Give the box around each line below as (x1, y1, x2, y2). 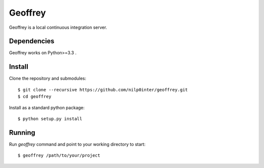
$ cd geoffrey (18, 94, 51, 100)
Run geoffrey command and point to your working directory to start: (9, 141, 146, 147)
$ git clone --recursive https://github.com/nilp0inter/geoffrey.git (18, 87, 188, 92)
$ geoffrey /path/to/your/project (18, 153, 100, 158)
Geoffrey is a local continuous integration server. (9, 24, 108, 30)
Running (9, 128, 36, 137)
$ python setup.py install (18, 116, 83, 122)
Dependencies (9, 37, 55, 45)
